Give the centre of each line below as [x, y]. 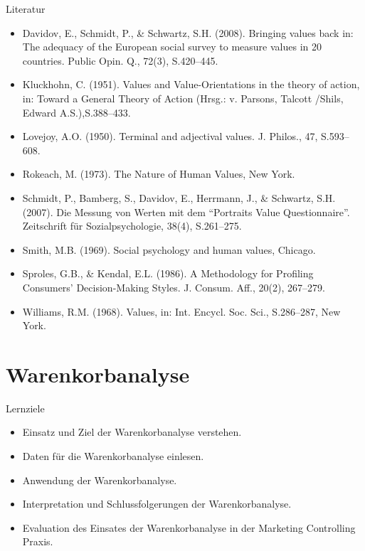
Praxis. [38, 541]
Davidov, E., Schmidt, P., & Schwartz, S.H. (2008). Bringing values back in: [188, 32]
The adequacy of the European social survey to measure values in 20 [172, 47]
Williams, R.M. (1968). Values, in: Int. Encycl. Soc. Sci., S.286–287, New [181, 311]
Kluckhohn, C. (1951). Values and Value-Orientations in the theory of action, [191, 84]
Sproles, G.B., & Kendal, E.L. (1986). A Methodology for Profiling [168, 273]
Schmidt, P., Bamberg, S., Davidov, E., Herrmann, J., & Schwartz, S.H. [179, 197]
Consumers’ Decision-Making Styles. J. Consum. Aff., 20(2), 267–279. [174, 287]
